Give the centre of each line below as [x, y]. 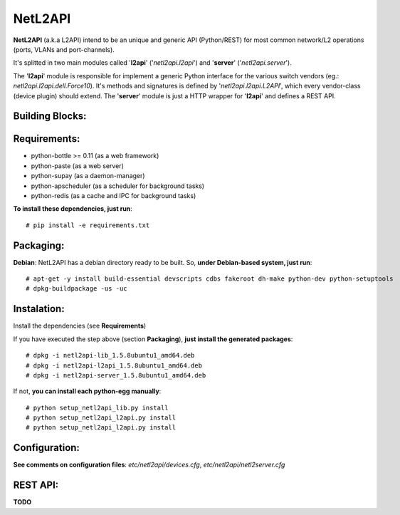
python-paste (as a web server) [77, 166]
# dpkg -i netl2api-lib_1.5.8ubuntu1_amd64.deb [110, 355]
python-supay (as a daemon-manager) [88, 176]
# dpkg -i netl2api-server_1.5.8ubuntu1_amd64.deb [116, 375]
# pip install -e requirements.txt [88, 225]
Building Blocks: [50, 116]
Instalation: [39, 309]
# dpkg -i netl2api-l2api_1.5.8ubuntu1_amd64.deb [114, 365]
